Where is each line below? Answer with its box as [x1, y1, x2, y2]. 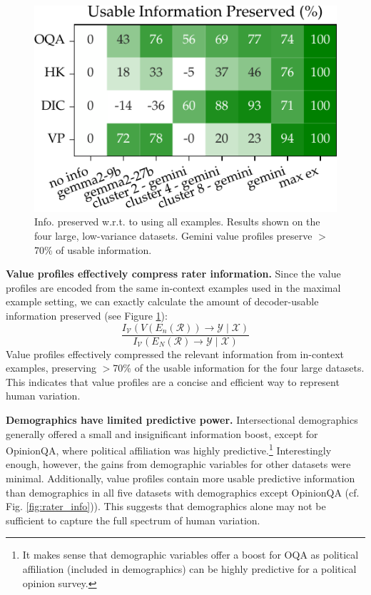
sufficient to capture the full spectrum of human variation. [6, 512, 260, 527]
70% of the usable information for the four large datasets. [113, 360, 365, 375]
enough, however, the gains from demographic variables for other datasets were [6, 457, 351, 472]
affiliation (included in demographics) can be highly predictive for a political [22, 561, 357, 576]
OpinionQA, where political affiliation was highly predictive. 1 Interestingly [6, 441, 332, 457]
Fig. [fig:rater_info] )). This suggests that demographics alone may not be [6, 499, 326, 514]
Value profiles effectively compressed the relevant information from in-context [6, 346, 345, 361]
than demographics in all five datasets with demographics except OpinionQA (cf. [6, 484, 360, 499]
